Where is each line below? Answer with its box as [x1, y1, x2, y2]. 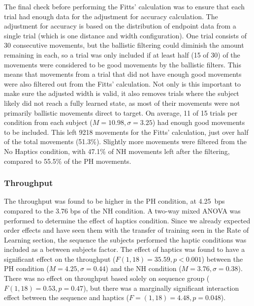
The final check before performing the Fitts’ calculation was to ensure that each [4, 1, 245, 11]
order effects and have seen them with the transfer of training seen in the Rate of [4, 225, 249, 235]
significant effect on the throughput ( [4, 253, 116, 264]
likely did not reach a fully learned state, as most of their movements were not [4, 97, 240, 108]
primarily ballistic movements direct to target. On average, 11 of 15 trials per [4, 107, 238, 118]
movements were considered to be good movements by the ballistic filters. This [4, 59, 241, 69]
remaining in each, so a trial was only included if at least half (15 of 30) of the [4, 49, 240, 60]
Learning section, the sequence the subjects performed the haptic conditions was [4, 234, 247, 245]
